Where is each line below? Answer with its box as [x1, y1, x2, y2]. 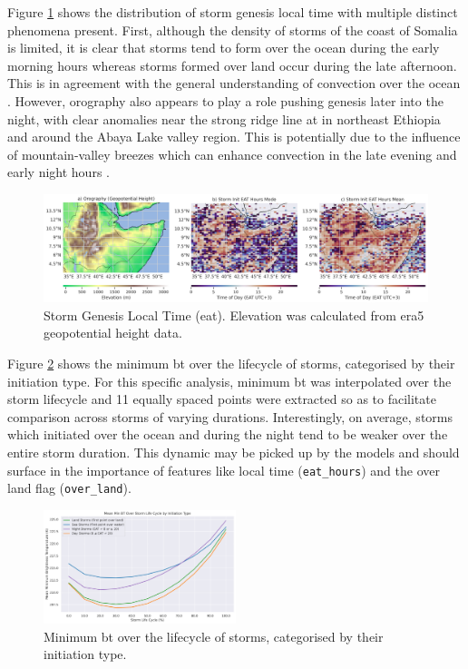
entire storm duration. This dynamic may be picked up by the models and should [7, 442, 460, 461]
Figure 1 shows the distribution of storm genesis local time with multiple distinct [7, 3, 458, 21]
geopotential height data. [44, 323, 182, 342]
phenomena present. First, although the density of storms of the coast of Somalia [7, 20, 458, 39]
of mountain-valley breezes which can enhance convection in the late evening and [7, 144, 457, 163]
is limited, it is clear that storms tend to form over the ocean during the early [7, 38, 440, 57]
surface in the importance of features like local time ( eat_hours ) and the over [7, 460, 440, 479]
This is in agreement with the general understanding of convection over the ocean [7, 74, 461, 93]
